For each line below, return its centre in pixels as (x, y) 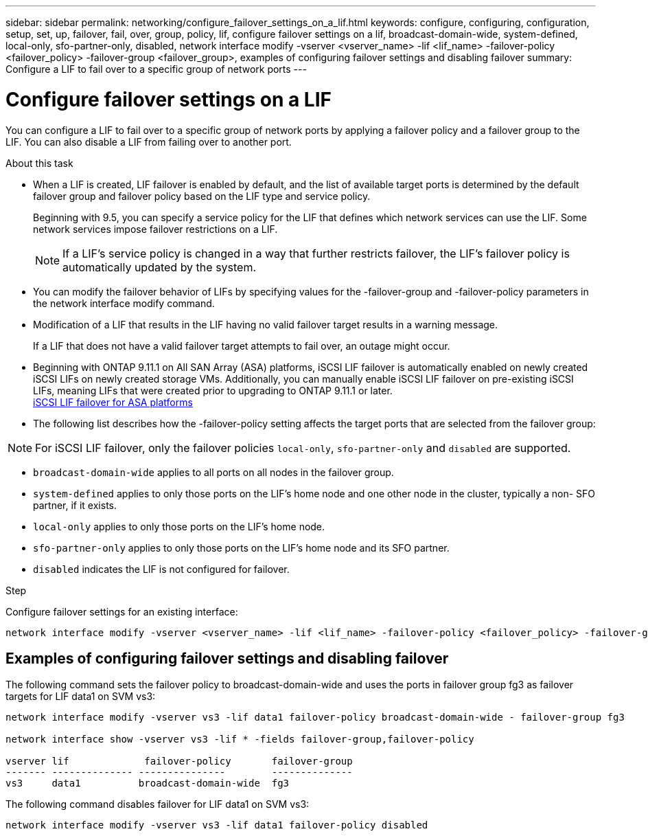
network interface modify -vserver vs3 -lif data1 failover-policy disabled (217, 825)
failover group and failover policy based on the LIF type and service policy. (202, 196)
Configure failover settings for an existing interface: (122, 611)
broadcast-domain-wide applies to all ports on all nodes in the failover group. (213, 472)
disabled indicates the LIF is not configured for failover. (161, 569)
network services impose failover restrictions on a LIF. (155, 229)
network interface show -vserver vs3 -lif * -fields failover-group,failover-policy (240, 739)
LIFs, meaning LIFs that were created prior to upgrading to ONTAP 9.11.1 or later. (213, 390)
